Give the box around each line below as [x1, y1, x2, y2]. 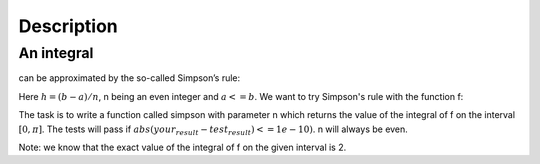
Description [18, 15, 119, 37]
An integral [18, 44, 94, 62]
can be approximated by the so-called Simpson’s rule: [18, 72, 241, 84]
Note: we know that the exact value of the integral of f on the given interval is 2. [18, 141, 347, 153]
